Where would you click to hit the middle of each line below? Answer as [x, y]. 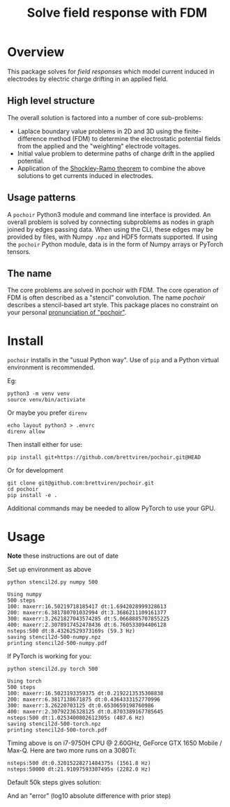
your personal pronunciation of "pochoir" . [67, 313]
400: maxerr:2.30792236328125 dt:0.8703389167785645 [85, 712]
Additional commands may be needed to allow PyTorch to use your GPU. [112, 508]
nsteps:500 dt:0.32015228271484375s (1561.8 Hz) [79, 763]
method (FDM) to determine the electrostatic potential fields [135, 138]
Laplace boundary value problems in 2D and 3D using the [100, 131]
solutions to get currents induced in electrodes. [85, 175]
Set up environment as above [49, 570]
